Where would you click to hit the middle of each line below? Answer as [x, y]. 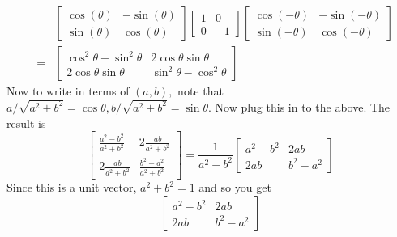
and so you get [235, 187]
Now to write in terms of [68, 91]
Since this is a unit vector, [72, 187]
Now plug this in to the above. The [303, 106]
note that [201, 91]
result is [26, 123]
